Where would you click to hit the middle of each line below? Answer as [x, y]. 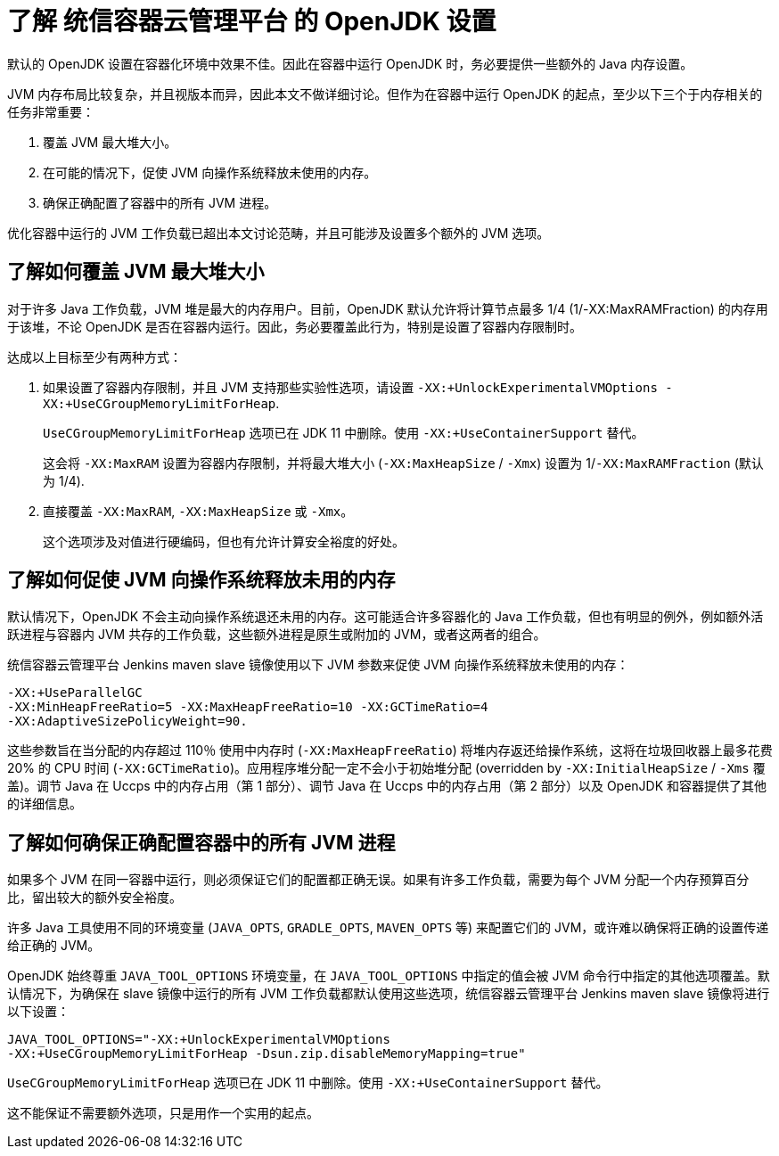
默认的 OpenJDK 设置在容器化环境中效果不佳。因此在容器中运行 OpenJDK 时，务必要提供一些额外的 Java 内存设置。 [350, 63]
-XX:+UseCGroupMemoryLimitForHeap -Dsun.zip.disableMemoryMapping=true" [266, 1054]
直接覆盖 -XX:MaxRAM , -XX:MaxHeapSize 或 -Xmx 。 [198, 511]
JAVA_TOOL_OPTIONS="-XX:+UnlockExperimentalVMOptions [199, 1040]
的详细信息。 [45, 804]
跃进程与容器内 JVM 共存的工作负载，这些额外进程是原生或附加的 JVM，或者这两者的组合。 [277, 635]
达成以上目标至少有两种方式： [94, 357]
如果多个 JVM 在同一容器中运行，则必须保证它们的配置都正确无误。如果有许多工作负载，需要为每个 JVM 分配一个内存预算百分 [378, 880]
